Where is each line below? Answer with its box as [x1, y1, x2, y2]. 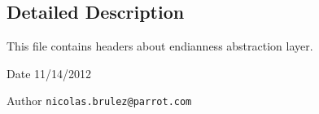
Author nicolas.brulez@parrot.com [7, 92, 192, 109]
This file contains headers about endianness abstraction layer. [7, 37, 313, 55]
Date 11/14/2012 [7, 64, 92, 81]
